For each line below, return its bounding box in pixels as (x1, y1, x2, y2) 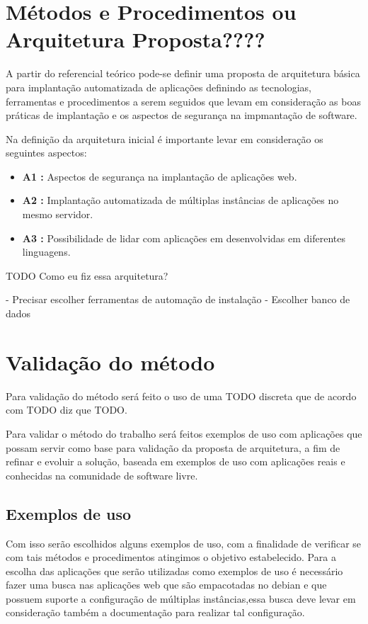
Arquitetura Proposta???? (6, 25, 265, 54)
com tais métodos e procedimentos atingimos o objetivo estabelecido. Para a (6, 550, 336, 565)
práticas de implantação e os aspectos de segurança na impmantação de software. (6, 108, 357, 123)
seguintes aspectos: (6, 145, 87, 160)
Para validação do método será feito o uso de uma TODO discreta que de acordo (6, 388, 357, 403)
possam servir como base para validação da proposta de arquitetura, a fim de (6, 440, 340, 455)
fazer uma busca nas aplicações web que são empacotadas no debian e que (6, 577, 327, 592)
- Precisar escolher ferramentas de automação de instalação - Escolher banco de (6, 292, 350, 307)
